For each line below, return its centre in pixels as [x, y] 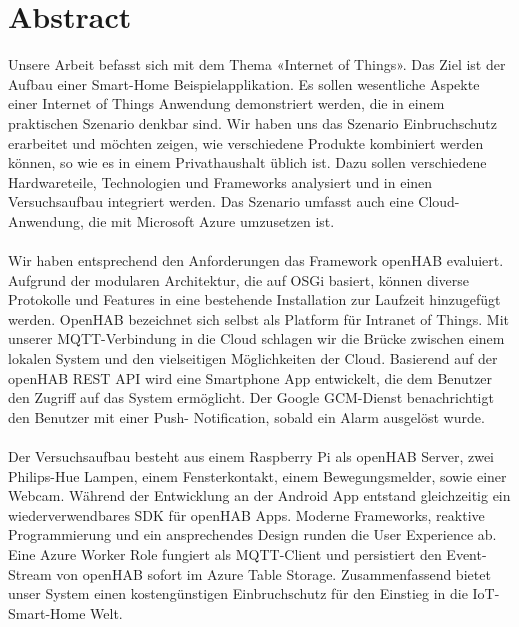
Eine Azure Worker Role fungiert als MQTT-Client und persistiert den [225, 553]
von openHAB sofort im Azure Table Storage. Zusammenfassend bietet [273, 573]
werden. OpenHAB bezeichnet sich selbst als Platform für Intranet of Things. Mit [259, 318]
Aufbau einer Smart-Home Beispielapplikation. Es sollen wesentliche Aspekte [244, 83]
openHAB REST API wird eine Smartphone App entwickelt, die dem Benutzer [250, 377]
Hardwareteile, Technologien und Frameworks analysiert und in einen [220, 181]
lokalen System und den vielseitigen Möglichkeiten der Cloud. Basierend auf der [253, 358]
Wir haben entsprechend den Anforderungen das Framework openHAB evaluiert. [256, 260]
